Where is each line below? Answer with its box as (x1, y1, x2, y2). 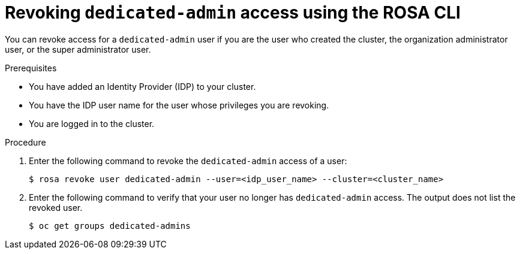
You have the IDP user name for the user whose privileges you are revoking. (29, 99, 329, 110)
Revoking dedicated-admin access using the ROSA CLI (5, 2, 461, 23)
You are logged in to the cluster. (29, 118, 155, 129)
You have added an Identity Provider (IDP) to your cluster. (29, 81, 256, 92)
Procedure (5, 137, 46, 147)
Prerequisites (5, 62, 57, 73)
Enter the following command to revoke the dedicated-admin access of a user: (29, 155, 347, 166)
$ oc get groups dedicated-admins (29, 220, 191, 231)
